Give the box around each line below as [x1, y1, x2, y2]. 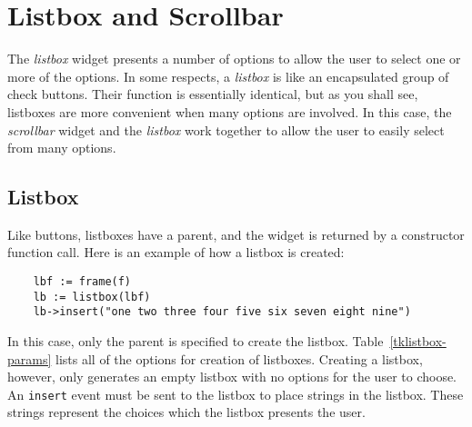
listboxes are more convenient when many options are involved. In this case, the [7, 102, 452, 121]
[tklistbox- [389, 332, 447, 351]
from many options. [7, 138, 116, 157]
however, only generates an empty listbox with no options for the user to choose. [7, 367, 457, 386]
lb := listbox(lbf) [33, 290, 151, 303]
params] [7, 349, 52, 368]
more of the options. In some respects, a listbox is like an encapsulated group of [7, 66, 449, 85]
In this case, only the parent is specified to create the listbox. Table [7, 332, 384, 351]
